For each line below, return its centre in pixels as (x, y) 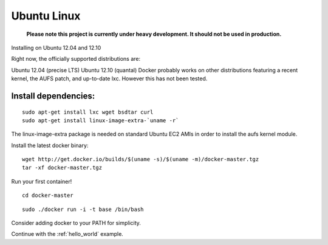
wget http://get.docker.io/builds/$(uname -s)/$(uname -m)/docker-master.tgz (141, 159)
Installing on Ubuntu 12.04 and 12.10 (56, 47)
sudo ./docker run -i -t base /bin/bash (83, 209)
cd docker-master (48, 195)
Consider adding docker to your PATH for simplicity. (76, 223)
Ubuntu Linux (46, 16)
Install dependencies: (53, 96)
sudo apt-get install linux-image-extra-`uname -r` (101, 120)
